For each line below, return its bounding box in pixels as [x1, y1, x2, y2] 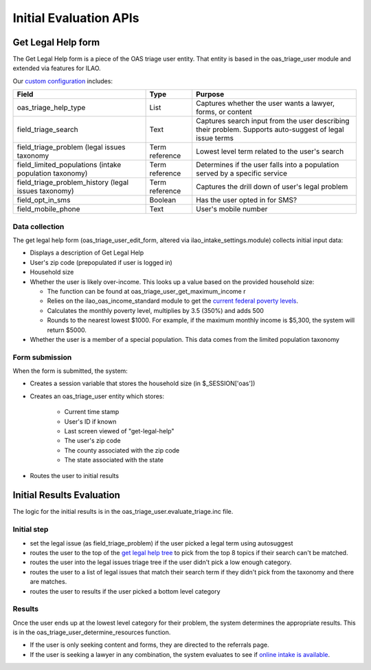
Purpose [196, 89, 225, 99]
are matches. [30, 578, 67, 586]
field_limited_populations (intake [16, 160, 122, 170]
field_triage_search [16, 125, 78, 134]
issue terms [196, 133, 234, 143]
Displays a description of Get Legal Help [30, 248, 144, 257]
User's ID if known [64, 417, 117, 426]
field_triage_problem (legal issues [16, 142, 126, 152]
